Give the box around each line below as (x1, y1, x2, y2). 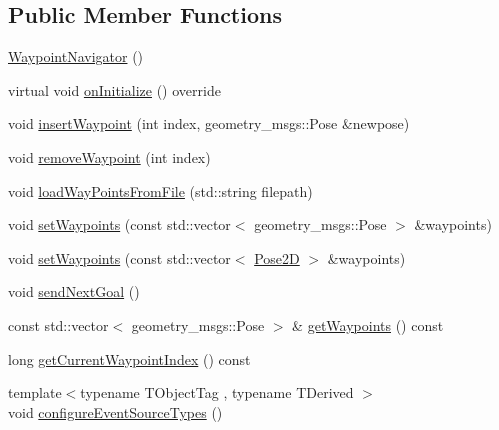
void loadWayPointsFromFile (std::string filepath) (8, 180, 313, 201)
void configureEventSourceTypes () (8, 401, 223, 422)
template (8, 382, 62, 403)
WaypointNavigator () (8, 46, 144, 67)
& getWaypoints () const (292, 314, 444, 335)
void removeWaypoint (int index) (8, 146, 211, 167)
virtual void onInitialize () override (8, 79, 221, 100)
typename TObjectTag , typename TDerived (80, 382, 354, 403)
